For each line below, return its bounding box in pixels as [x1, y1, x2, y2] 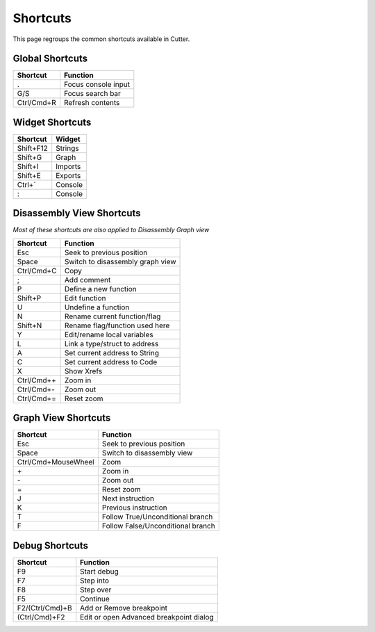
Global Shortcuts [12, 53, 88, 65]
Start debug [80, 567, 119, 576]
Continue [80, 594, 110, 603]
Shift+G [17, 152, 42, 162]
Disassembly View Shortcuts [12, 207, 142, 219]
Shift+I [17, 161, 39, 171]
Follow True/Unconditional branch [101, 512, 213, 521]
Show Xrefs [64, 366, 103, 375]
